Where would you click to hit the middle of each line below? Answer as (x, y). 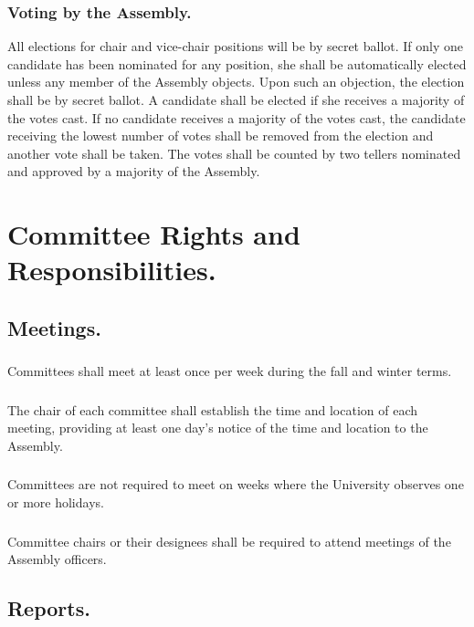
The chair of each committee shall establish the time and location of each (212, 409)
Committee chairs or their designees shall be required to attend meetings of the (229, 541)
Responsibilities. (112, 270)
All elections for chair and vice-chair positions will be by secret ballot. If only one (236, 46)
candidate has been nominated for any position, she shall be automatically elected (237, 63)
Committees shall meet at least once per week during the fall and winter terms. (230, 371)
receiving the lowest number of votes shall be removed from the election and (221, 136)
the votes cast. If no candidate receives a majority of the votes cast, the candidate (237, 117)
